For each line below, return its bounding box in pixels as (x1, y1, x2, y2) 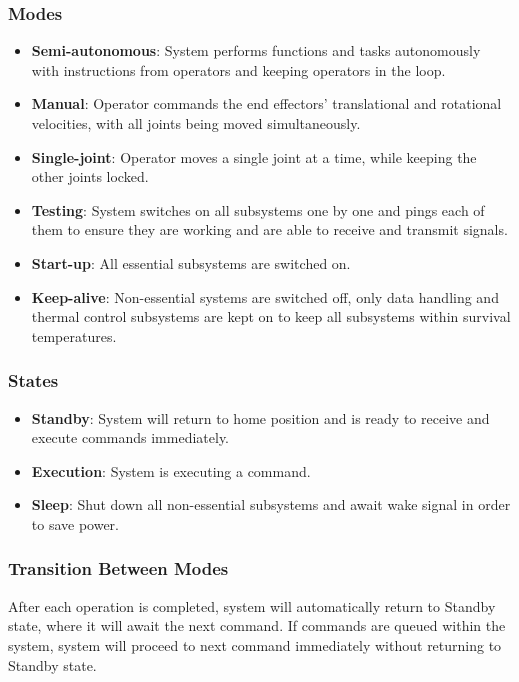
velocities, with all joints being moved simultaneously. (31, 113, 361, 133)
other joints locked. (31, 166, 149, 187)
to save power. (31, 513, 120, 534)
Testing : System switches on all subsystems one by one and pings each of (31, 199, 485, 220)
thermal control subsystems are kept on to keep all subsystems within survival (31, 306, 511, 327)
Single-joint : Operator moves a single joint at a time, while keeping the (31, 146, 477, 167)
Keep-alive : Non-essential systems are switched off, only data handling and (31, 286, 499, 307)
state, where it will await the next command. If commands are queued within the (8, 615, 506, 636)
